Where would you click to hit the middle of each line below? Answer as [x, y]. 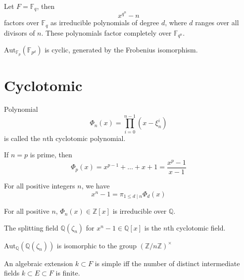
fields [12, 273]
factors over [22, 23]
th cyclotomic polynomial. [86, 138]
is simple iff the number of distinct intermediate [167, 263]
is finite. [68, 273]
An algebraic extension [39, 263]
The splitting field [31, 227]
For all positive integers [40, 186]
